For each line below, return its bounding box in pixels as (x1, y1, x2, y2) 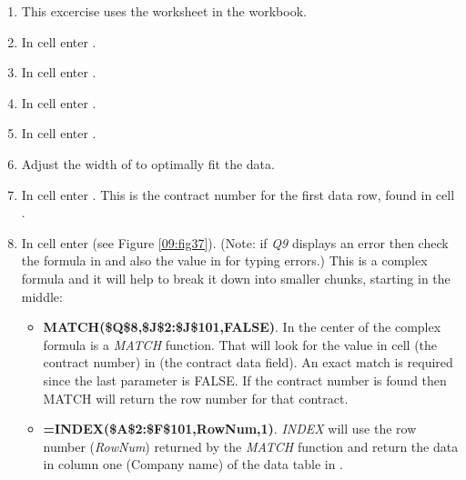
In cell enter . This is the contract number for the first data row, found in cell (21, 185, 455, 204)
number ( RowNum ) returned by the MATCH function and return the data (43, 436, 459, 455)
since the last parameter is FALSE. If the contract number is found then (43, 370, 447, 389)
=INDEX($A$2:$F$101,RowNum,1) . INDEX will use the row (43, 419, 417, 438)
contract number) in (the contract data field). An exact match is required (43, 353, 453, 372)
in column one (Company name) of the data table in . (43, 455, 343, 474)
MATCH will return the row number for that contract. (43, 388, 349, 407)
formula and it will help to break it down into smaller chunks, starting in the (21, 268, 451, 287)
